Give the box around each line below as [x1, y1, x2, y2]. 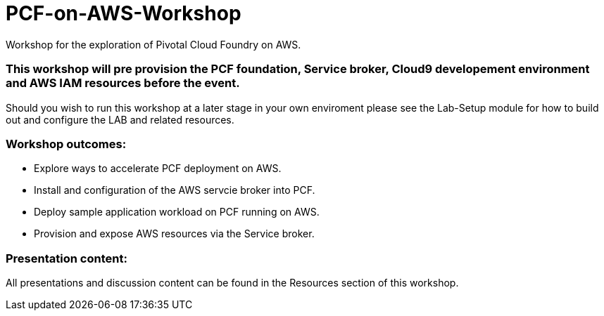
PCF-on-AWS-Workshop [6, 1, 241, 25]
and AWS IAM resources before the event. [6, 76, 240, 91]
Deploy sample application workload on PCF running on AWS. [34, 206, 320, 218]
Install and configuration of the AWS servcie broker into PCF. [34, 184, 315, 197]
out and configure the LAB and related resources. [6, 113, 234, 126]
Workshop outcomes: [6, 136, 127, 151]
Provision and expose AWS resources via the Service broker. [34, 228, 315, 240]
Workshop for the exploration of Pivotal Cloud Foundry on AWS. [6, 38, 301, 51]
